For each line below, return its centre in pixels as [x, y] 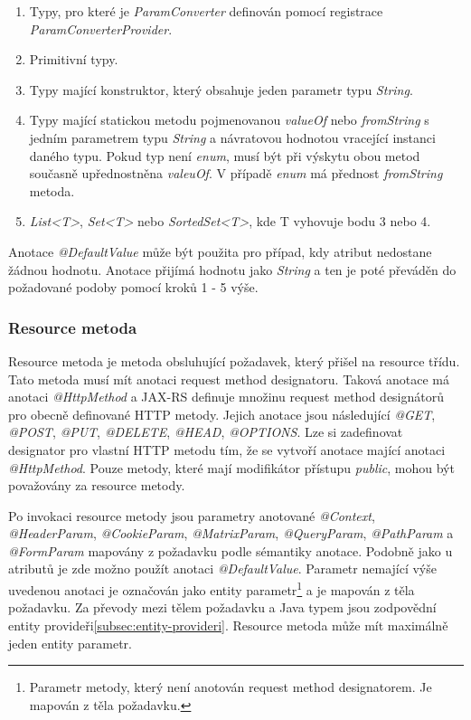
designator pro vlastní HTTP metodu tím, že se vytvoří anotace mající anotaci [227, 449]
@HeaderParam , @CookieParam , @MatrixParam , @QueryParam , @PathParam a [231, 533]
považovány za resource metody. [97, 485]
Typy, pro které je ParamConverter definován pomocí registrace [206, 11]
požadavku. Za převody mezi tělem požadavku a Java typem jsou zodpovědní [222, 607]
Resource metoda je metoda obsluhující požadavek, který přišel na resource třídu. [234, 360]
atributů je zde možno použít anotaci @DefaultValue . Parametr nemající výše [222, 568]
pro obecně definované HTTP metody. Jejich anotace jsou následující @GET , [222, 414]
